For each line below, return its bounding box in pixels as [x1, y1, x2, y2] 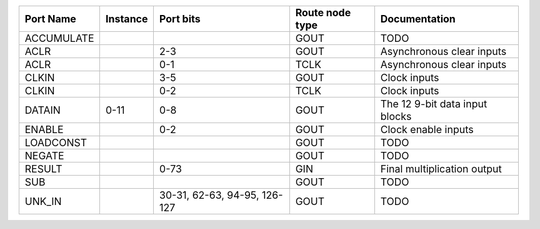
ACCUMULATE [24, 31, 95, 45]
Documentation [380, 12, 456, 25]
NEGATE [24, 149, 65, 162]
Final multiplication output [380, 162, 502, 175]
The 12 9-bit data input [380, 97, 488, 110]
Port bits [159, 12, 201, 25]
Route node [295, 6, 352, 19]
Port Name [24, 12, 77, 25]
